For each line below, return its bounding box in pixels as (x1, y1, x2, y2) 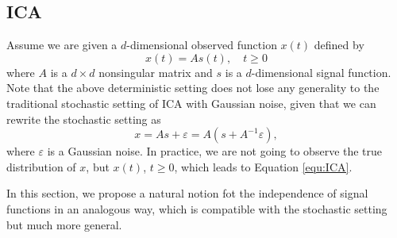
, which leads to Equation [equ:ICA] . (174, 158, 353, 175)
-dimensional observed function (126, 36, 277, 53)
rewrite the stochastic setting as (6, 110, 161, 127)
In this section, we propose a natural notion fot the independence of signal (6, 185, 368, 202)
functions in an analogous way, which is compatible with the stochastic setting (6, 200, 387, 217)
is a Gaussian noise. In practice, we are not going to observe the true (47, 143, 383, 159)
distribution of (6, 158, 76, 175)
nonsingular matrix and (98, 63, 213, 80)
